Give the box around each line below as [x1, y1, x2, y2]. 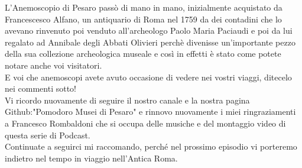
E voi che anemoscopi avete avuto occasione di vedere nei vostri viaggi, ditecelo [5, 70, 292, 83]
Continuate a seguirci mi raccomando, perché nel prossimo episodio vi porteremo [5, 140, 297, 153]
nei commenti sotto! [5, 82, 77, 95]
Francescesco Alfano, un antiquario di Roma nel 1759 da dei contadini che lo [5, 12, 282, 25]
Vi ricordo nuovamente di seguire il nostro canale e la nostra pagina [5, 93, 250, 106]
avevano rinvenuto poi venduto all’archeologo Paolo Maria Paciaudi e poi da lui [5, 24, 293, 37]
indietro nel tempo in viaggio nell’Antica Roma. [5, 151, 178, 164]
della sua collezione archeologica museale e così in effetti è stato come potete [5, 47, 281, 60]
